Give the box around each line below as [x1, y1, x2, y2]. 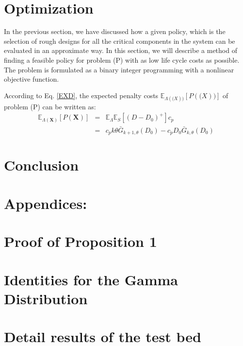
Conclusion [4, 155, 79, 175]
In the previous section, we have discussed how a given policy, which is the [4, 26, 226, 36]
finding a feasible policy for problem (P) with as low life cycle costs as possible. [4, 54, 240, 65]
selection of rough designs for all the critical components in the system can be [4, 35, 235, 46]
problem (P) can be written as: [4, 101, 96, 111]
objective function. [4, 74, 59, 84]
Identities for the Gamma [4, 269, 178, 289]
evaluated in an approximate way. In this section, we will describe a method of [4, 45, 237, 55]
